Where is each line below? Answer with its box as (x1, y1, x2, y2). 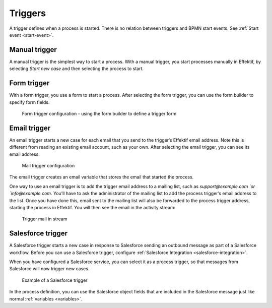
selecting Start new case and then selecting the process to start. (9, 66, 144, 72)
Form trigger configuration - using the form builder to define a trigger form (22, 110, 177, 116)
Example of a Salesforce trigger (22, 277, 88, 283)
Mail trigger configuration (22, 163, 75, 168)
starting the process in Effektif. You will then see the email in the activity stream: (9, 204, 176, 210)
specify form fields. (9, 99, 50, 105)
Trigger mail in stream (22, 216, 67, 222)
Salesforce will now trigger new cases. (9, 266, 90, 272)
